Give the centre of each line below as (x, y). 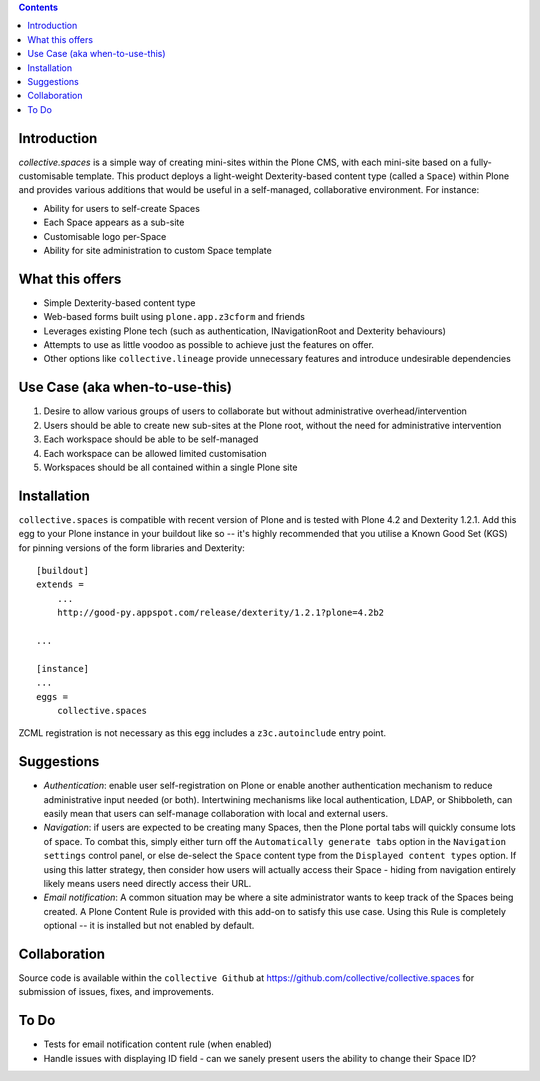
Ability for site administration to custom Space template (157, 250)
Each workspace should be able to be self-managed (151, 439)
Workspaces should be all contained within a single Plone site (170, 467)
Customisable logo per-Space (105, 236)
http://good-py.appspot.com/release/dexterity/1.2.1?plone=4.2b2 (220, 613)
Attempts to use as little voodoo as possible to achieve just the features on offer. (209, 345)
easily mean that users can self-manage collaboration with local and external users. (216, 813)
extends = (60, 584)
